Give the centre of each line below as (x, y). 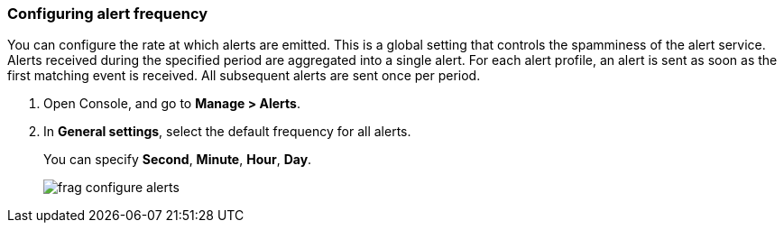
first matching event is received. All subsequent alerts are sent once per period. (244, 76)
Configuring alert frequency (108, 14)
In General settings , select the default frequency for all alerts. (227, 132)
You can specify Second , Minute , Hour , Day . (178, 160)
